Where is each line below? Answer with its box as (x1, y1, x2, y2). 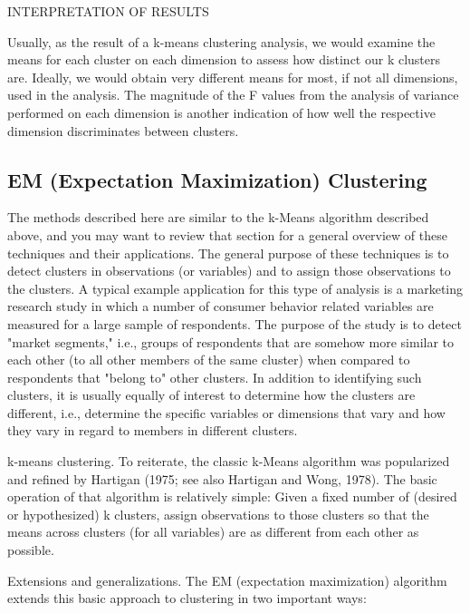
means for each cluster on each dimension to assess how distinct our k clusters (7, 50, 441, 69)
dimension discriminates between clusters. (7, 121, 239, 140)
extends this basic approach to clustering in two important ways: (7, 589, 367, 608)
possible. (7, 540, 54, 559)
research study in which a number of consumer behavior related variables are (7, 297, 434, 316)
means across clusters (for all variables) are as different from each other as (7, 522, 419, 541)
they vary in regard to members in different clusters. (7, 421, 298, 440)
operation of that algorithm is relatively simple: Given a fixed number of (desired (7, 487, 457, 506)
